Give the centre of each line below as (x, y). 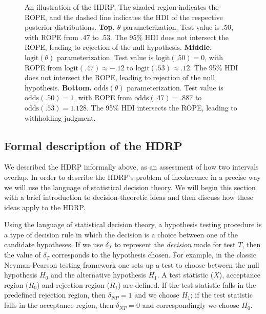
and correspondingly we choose (191, 305)
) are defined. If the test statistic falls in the (187, 284)
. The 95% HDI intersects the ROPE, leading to (162, 107)
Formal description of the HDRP (93, 145)
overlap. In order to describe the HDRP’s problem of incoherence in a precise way (132, 177)
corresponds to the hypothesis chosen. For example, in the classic (154, 255)
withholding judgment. (60, 117)
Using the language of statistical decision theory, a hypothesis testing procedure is (133, 224)
